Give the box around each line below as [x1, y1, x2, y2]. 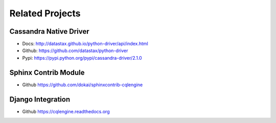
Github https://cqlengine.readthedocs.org [22, 108, 110, 114]
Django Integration [9, 95, 71, 104]
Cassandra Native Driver [9, 27, 89, 36]
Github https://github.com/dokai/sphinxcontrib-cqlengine [22, 82, 143, 88]
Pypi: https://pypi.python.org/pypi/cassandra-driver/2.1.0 [22, 55, 143, 61]
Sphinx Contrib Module [9, 68, 85, 77]
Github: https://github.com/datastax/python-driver [22, 47, 128, 54]
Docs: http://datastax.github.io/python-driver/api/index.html [22, 41, 148, 47]
